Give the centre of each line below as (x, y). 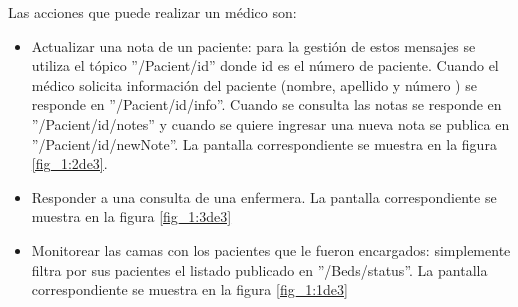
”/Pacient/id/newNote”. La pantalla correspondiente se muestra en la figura (264, 143)
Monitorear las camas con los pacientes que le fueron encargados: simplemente (271, 249)
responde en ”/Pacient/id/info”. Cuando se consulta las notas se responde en (266, 104)
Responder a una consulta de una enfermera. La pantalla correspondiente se (264, 196)
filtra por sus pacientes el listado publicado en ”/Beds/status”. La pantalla (259, 269)
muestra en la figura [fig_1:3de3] (131, 216)
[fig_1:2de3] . (69, 163)
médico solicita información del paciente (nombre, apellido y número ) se (254, 84)
